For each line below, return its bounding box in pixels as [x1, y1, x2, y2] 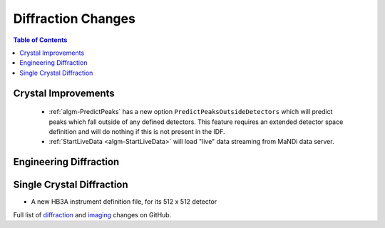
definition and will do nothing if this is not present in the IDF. [48, 127, 225, 135]
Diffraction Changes [13, 11, 135, 26]
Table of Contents [13, 36, 68, 44]
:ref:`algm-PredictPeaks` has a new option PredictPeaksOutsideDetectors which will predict [48, 108, 333, 116]
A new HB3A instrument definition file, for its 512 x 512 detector [31, 197, 217, 206]
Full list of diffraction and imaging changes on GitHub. [13, 210, 172, 219]
